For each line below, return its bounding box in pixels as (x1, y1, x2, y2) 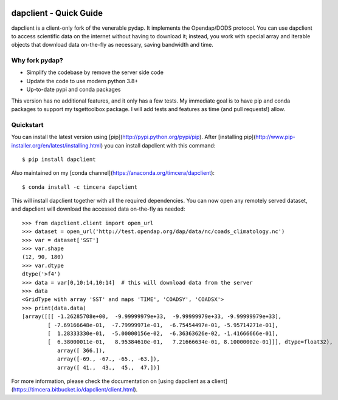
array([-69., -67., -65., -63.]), (57, 356, 160, 362)
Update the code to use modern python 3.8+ (26, 77, 139, 84)
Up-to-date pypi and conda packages (26, 86, 121, 93)
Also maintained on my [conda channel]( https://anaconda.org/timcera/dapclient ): (11, 169, 215, 177)
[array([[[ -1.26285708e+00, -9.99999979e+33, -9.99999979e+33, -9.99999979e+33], (22, 313, 282, 320)
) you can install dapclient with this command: (100, 141, 216, 149)
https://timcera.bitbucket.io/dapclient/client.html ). (13, 386, 138, 393)
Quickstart (11, 120, 44, 129)
